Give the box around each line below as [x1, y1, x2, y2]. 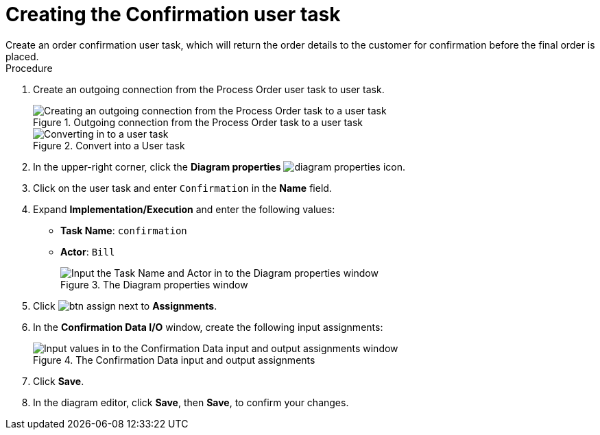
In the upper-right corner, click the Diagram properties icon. [33, 160, 405, 173]
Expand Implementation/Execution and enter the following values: [33, 203, 335, 215]
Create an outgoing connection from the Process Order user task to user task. [33, 83, 385, 95]
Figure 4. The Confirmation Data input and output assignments [33, 353, 315, 366]
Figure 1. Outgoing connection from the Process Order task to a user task [33, 116, 363, 128]
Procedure [5, 62, 53, 74]
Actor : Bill [60, 245, 115, 258]
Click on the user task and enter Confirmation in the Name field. [33, 182, 332, 194]
